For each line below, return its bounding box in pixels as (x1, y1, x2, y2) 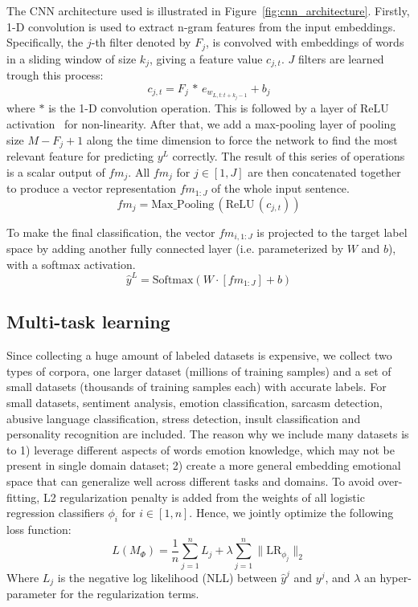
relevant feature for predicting (6, 148, 154, 165)
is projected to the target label (256, 223, 408, 240)
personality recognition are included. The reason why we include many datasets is (6, 426, 409, 442)
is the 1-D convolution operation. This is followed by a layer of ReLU (48, 100, 389, 116)
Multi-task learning (6, 309, 170, 334)
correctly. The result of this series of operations (172, 148, 405, 165)
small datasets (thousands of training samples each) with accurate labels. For (6, 378, 387, 395)
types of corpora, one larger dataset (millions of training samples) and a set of (6, 362, 391, 379)
